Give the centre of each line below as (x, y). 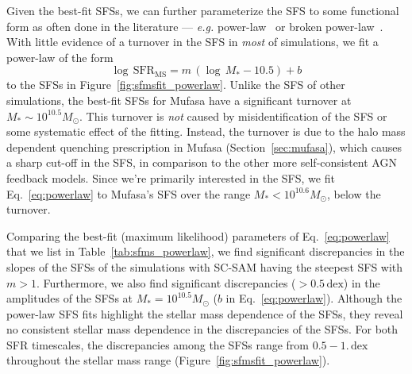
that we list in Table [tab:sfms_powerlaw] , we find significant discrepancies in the (206, 251)
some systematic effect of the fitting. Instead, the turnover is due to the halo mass (206, 131)
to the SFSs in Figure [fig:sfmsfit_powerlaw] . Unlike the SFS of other (176, 85)
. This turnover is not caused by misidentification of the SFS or (233, 116)
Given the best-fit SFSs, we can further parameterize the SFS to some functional (203, 10)
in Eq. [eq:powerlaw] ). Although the (314, 298)
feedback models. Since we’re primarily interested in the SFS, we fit (171, 177)
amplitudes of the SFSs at (70, 298)
